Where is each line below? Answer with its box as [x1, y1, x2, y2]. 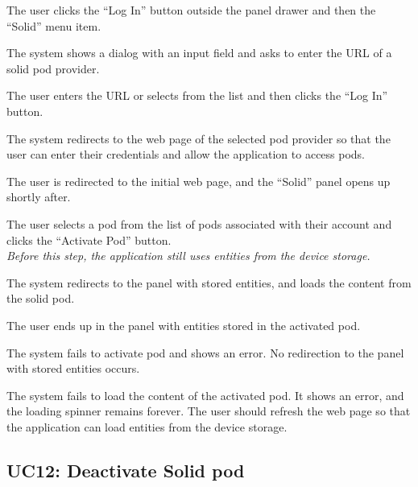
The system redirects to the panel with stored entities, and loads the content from [6, 274, 412, 291]
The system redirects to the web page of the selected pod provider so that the [6, 130, 391, 147]
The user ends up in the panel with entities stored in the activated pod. [6, 316, 361, 333]
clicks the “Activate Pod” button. [6, 231, 172, 248]
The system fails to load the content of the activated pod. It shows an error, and [6, 386, 404, 403]
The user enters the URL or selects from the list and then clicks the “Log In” [6, 87, 388, 104]
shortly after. [6, 188, 71, 205]
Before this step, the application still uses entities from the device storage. [6, 247, 370, 264]
